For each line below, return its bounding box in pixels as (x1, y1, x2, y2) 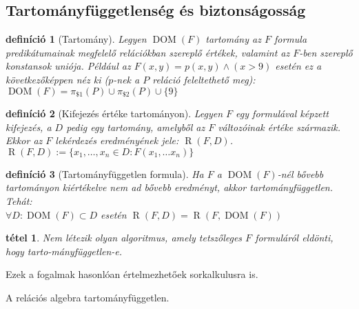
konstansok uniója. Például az (6, 59, 131, 73)
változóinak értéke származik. (218, 119, 341, 134)
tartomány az (205, 32, 261, 46)
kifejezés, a (6, 119, 52, 134)
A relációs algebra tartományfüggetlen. (6, 290, 170, 304)
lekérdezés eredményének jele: (55, 133, 179, 148)
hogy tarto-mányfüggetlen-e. (6, 243, 123, 258)
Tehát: (6, 194, 32, 208)
